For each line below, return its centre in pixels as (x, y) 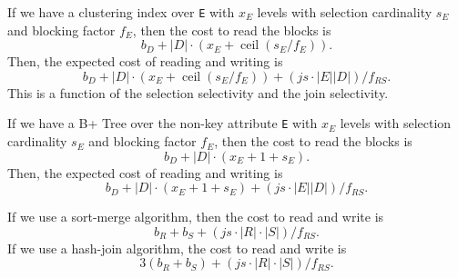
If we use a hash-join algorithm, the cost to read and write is (177, 248)
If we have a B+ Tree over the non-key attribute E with (163, 123)
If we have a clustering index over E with (121, 12)
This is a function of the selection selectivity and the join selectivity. (198, 92)
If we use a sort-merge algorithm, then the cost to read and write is (196, 217)
